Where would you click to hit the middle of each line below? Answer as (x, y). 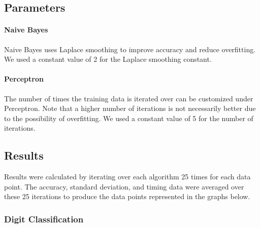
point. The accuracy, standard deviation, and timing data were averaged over (124, 186)
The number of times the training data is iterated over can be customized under (129, 98)
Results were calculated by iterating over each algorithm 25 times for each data (127, 177)
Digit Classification (44, 219)
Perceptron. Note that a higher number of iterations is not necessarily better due (130, 108)
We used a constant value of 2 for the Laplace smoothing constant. (108, 59)
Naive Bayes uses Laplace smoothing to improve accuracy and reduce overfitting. (130, 49)
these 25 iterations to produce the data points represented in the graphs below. (127, 196)
